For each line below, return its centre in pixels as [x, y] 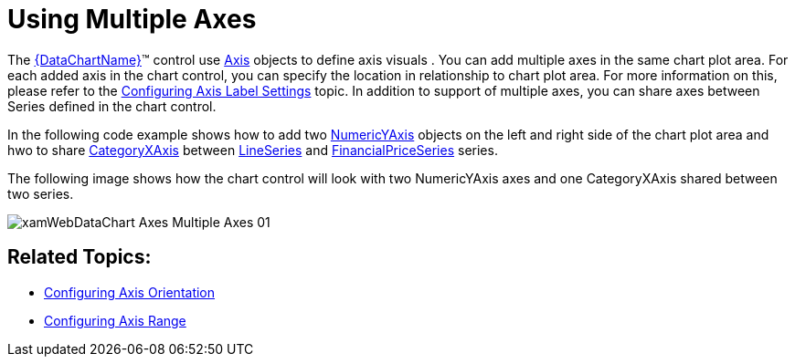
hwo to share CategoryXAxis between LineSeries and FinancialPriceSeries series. [253, 150]
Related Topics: [79, 257]
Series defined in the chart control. [112, 106]
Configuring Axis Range [115, 320]
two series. [41, 193]
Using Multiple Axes [132, 19]
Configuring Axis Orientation [130, 292]
